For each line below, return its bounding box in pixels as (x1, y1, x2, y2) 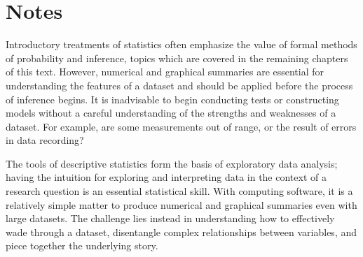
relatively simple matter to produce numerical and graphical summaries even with (6, 197, 357, 212)
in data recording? (6, 133, 84, 147)
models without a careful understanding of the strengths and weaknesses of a (6, 105, 336, 120)
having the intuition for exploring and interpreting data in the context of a (6, 170, 327, 184)
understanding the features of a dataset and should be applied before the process (6, 78, 353, 92)
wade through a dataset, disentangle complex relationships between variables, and (6, 224, 357, 239)
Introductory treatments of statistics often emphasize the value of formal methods (6, 37, 357, 52)
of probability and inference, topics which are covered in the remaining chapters (6, 50, 348, 65)
